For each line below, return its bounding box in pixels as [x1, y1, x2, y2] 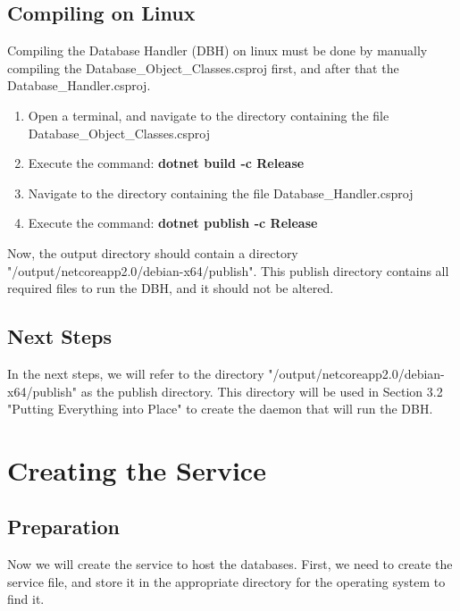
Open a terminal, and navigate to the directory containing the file [28, 105, 389, 124]
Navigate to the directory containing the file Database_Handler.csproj [28, 183, 414, 202]
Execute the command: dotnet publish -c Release [28, 213, 318, 232]
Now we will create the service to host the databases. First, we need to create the [7, 555, 453, 573]
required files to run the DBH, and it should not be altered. [7, 279, 334, 297]
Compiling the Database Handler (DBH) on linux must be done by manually [7, 41, 428, 60]
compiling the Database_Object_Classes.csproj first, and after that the [7, 58, 399, 77]
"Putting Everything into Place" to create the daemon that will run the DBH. [7, 399, 433, 418]
